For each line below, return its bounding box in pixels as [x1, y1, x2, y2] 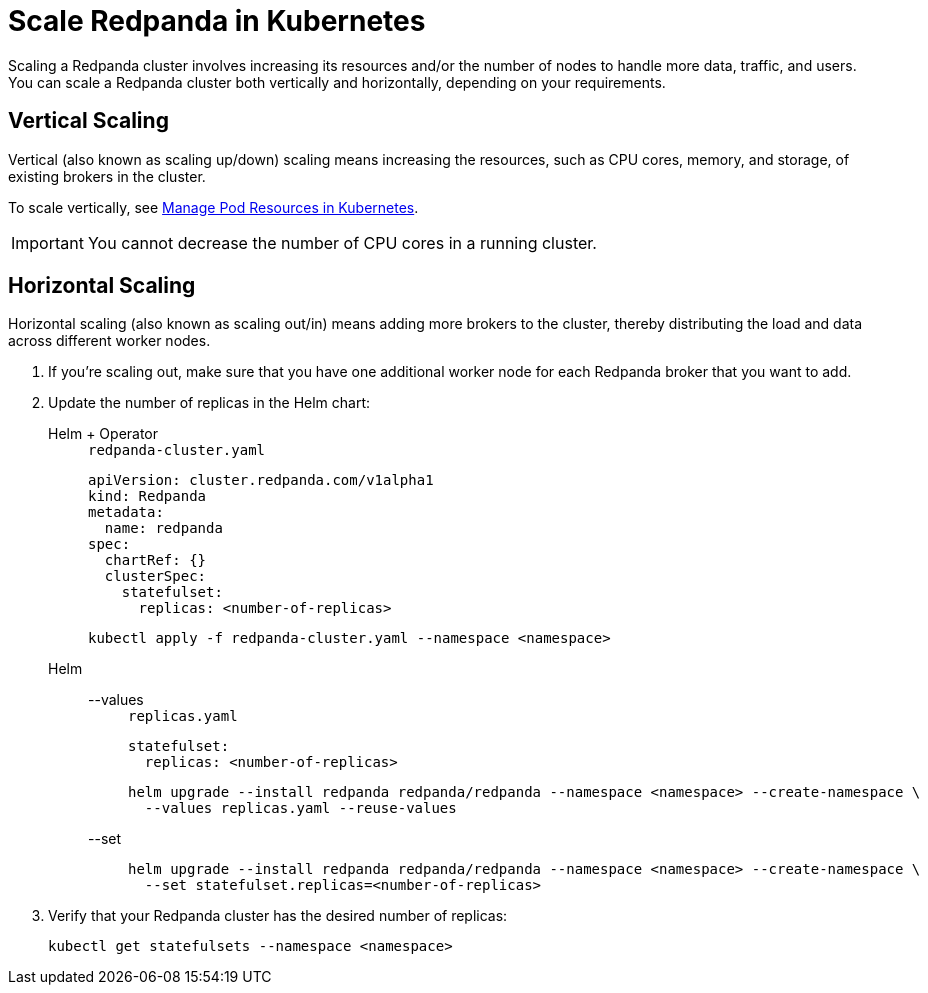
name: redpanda [104, 520, 223, 537]
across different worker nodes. [8, 332, 211, 350]
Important [11, 232, 84, 253]
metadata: [88, 504, 164, 521]
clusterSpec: [104, 568, 207, 585]
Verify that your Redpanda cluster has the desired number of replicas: [48, 907, 508, 925]
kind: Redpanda [88, 488, 207, 505]
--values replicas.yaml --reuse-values [144, 800, 457, 817]
